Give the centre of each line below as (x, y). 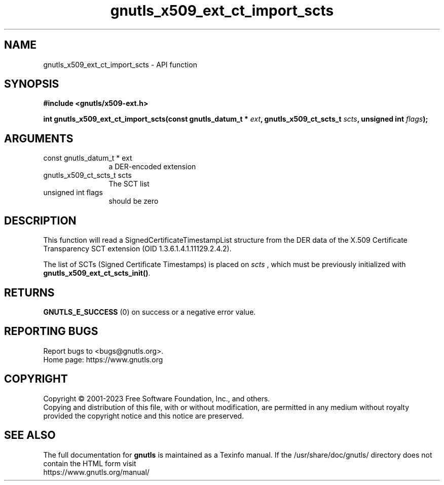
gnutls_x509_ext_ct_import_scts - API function (120, 64)
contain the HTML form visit (90, 463)
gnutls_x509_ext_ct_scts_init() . (97, 273)
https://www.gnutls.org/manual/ (96, 472)
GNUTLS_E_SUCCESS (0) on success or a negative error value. (150, 312)
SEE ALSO (30, 435)
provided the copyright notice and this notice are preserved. (144, 416)
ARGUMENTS (39, 138)
